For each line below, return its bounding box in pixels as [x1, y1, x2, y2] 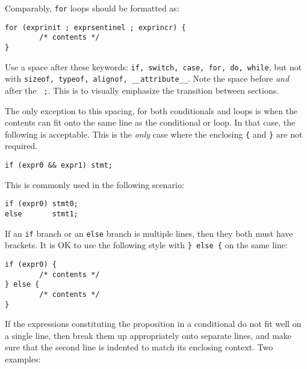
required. [5, 139, 38, 152]
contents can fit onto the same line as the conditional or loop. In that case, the [5, 116, 296, 129]
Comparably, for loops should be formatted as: [5, 2, 179, 14]
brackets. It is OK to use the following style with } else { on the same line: [5, 239, 288, 251]
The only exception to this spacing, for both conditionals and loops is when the [5, 104, 298, 117]
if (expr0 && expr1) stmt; [5, 161, 113, 170]
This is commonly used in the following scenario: [5, 178, 184, 191]
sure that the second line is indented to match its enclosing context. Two [5, 341, 273, 353]
